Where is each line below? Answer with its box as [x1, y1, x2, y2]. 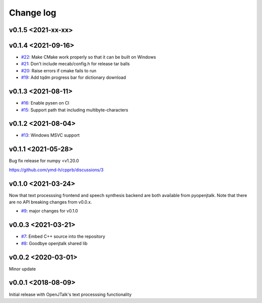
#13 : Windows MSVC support [21, 132, 80, 138]
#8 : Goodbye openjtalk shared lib [21, 240, 88, 246]
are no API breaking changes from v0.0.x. [9, 199, 92, 205]
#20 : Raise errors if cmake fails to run [21, 68, 97, 73]
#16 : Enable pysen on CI [21, 100, 70, 106]
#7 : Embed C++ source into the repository [21, 233, 105, 239]
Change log [9, 7, 57, 18]
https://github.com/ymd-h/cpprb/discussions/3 [9, 167, 104, 173]
